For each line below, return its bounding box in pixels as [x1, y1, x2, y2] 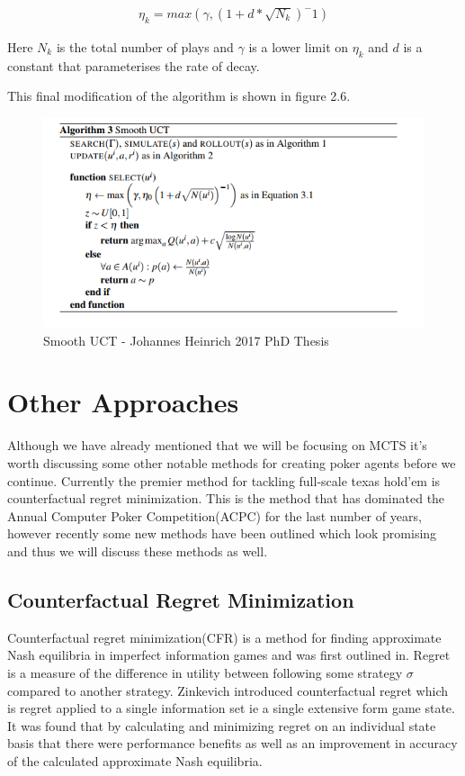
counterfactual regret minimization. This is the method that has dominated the [7, 489, 445, 508]
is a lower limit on [248, 37, 349, 56]
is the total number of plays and [56, 37, 234, 56]
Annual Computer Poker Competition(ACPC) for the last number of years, [7, 506, 422, 525]
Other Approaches [7, 383, 239, 420]
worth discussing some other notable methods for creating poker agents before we [7, 453, 456, 472]
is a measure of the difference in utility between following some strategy [7, 663, 403, 681]
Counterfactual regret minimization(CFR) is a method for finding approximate [7, 627, 442, 646]
